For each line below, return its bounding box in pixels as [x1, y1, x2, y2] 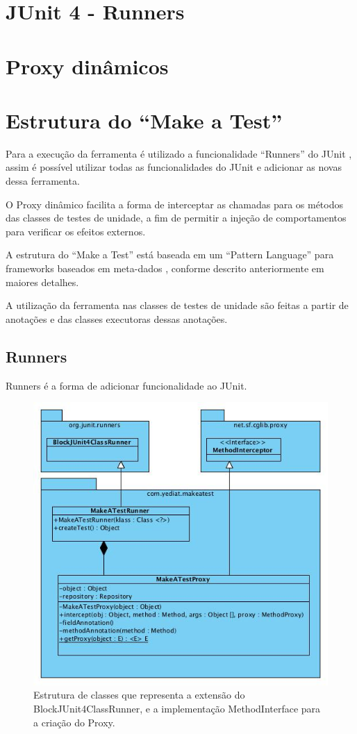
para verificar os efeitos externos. [6, 224, 146, 238]
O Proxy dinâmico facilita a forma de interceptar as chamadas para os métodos [6, 197, 344, 211]
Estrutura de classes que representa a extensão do [33, 687, 245, 702]
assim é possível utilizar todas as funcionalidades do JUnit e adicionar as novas [6, 160, 342, 174]
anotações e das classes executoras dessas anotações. [6, 311, 228, 326]
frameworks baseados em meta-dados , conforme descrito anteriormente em [6, 261, 324, 276]
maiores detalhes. [6, 274, 79, 289]
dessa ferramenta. [6, 174, 80, 188]
